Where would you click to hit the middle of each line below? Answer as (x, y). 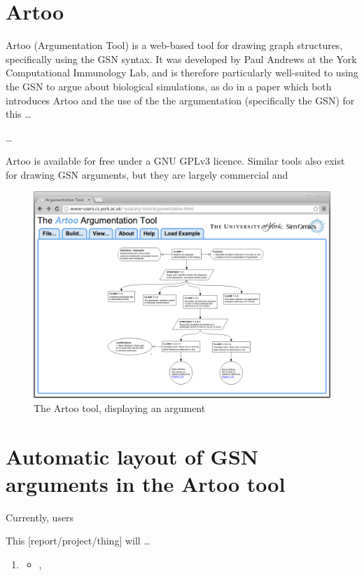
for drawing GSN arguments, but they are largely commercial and (147, 174)
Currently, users (40, 517)
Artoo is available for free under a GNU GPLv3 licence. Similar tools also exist (175, 161)
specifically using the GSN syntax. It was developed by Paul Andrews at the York (181, 59)
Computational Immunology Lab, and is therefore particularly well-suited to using (182, 73)
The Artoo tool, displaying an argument (120, 407)
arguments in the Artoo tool (146, 483)
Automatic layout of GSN (132, 456)
